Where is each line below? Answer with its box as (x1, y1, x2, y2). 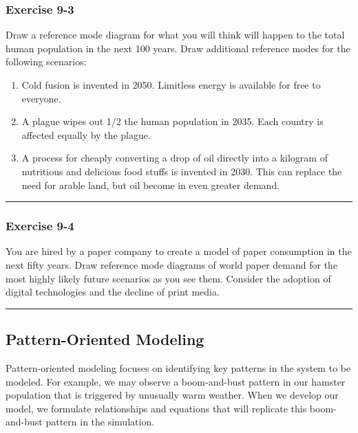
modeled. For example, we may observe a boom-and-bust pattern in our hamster (6, 374, 346, 388)
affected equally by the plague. (21, 127, 151, 142)
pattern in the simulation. (45, 414, 155, 429)
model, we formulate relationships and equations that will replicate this (6, 401, 307, 415)
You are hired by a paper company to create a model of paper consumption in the (6, 244, 352, 258)
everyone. (21, 91, 61, 105)
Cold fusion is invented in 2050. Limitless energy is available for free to (21, 78, 321, 91)
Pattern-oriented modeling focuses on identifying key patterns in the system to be (6, 360, 351, 375)
